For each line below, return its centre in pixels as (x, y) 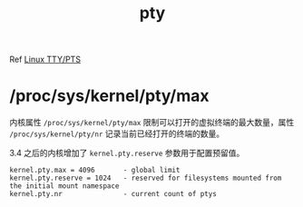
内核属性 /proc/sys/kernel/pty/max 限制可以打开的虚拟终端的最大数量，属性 (152, 123)
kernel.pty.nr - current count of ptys (113, 194)
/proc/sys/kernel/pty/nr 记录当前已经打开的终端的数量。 (117, 133)
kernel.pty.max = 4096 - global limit (95, 171)
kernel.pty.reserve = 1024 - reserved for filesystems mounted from (146, 178)
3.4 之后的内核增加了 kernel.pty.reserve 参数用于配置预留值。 (127, 153)
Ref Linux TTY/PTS (45, 59)
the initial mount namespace (64, 186)
